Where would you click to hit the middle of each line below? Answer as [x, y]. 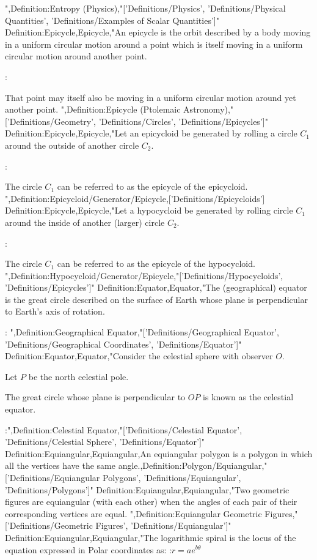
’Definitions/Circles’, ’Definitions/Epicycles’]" [183, 121]
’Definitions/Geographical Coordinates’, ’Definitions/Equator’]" [123, 344]
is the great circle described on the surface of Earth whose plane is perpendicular [156, 299]
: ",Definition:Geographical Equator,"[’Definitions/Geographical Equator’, [142, 332]
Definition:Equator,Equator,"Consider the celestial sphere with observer [139, 356]
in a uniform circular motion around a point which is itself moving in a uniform [154, 44]
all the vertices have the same [60, 465]
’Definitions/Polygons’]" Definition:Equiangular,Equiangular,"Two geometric [147, 489]
